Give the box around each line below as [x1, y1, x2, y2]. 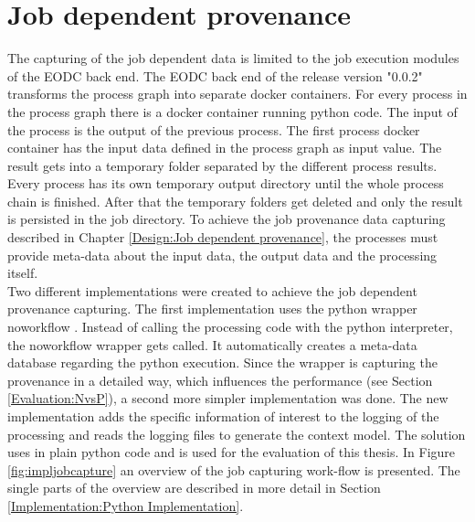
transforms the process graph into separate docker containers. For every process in [7, 84, 468, 103]
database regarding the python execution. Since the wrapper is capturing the [7, 353, 438, 372]
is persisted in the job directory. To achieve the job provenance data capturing [7, 209, 446, 229]
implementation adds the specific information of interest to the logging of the [7, 407, 439, 425]
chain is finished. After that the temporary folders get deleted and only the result [7, 191, 463, 210]
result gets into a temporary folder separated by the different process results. [7, 155, 438, 175]
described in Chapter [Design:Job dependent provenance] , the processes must [7, 228, 438, 247]
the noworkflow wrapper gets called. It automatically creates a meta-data [7, 335, 417, 354]
